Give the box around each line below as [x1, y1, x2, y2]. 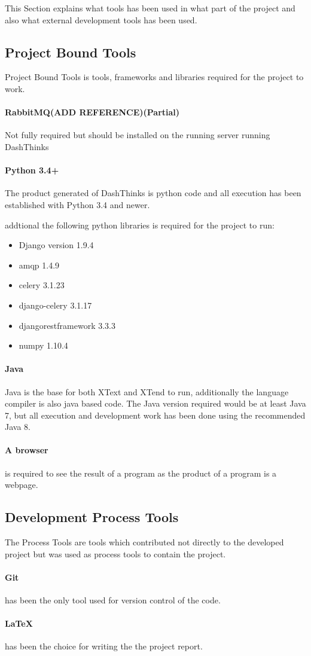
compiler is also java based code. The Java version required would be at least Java [5, 397, 306, 410]
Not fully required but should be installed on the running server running [5, 129, 270, 141]
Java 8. [5, 420, 31, 433]
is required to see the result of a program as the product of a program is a [5, 466, 277, 479]
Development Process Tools [5, 508, 179, 526]
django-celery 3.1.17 [19, 298, 92, 311]
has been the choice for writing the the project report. [5, 640, 203, 652]
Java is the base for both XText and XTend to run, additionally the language [5, 385, 289, 398]
